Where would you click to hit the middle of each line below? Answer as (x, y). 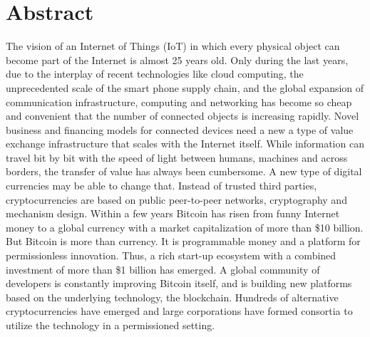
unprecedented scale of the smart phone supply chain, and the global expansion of (185, 87)
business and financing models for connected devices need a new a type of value (180, 129)
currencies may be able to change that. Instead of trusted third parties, (161, 186)
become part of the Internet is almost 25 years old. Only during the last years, (177, 59)
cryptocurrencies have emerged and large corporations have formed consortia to (179, 311)
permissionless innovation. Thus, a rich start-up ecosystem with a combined (171, 255)
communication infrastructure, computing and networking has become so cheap (179, 102)
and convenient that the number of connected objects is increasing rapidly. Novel (183, 116)
